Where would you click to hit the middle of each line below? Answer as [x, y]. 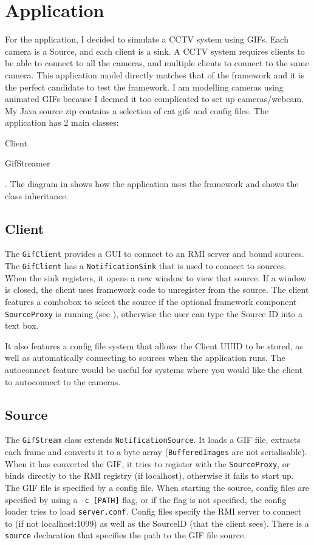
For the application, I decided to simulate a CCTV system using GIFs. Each [147, 39]
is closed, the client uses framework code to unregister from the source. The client [157, 290]
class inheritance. [37, 195]
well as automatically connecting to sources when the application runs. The [145, 358]
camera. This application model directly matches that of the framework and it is [155, 74]
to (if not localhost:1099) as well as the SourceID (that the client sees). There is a [157, 523]
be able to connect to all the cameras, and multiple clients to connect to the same [157, 63]
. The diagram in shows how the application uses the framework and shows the [152, 184]
